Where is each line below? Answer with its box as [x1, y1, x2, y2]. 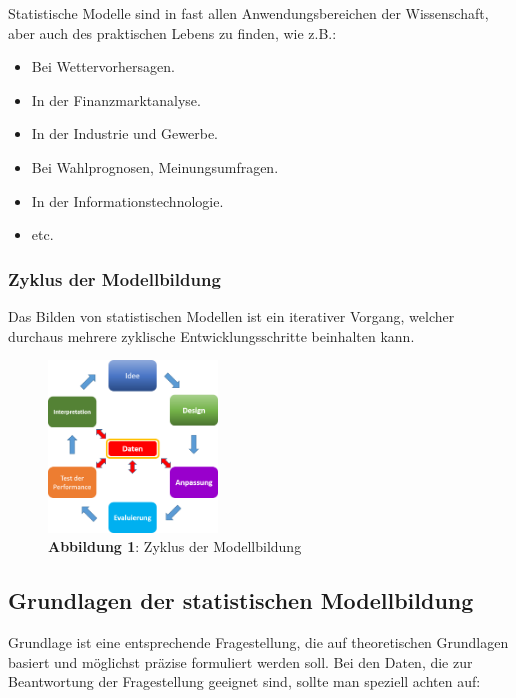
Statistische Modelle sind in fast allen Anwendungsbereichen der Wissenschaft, [8, 3, 489, 23]
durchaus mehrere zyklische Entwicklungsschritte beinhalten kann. [8, 325, 415, 346]
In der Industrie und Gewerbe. [31, 123, 218, 144]
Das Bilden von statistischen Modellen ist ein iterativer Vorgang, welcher [8, 305, 455, 326]
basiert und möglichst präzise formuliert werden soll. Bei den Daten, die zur [8, 651, 473, 672]
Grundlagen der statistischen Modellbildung [8, 585, 474, 616]
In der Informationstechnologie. [31, 190, 224, 211]
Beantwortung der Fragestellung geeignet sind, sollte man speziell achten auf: [8, 671, 481, 692]
